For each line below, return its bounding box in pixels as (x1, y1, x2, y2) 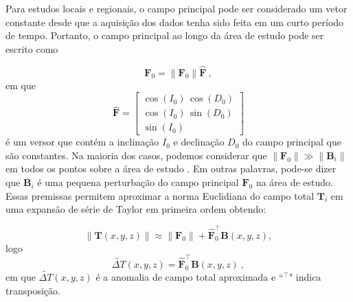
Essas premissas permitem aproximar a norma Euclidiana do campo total (5, 188, 315, 202)
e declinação (173, 135, 225, 149)
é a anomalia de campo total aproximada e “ (95, 270, 284, 284)
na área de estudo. (255, 175, 333, 189)
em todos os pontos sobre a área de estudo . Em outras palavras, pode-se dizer (5, 161, 337, 176)
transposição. (5, 283, 60, 297)
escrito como (5, 41, 58, 56)
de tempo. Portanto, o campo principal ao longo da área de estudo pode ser (5, 28, 324, 43)
